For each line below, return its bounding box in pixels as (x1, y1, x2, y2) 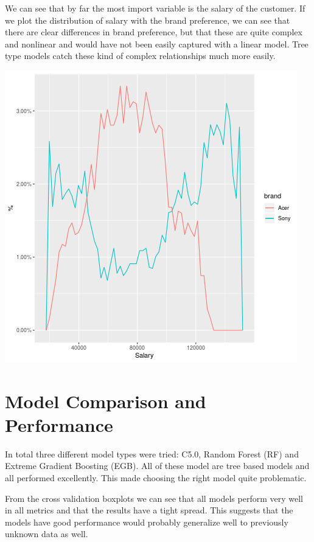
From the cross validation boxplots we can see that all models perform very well (5, 492, 303, 504)
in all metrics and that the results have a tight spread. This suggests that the (5, 504, 293, 516)
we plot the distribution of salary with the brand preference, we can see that (5, 13, 290, 26)
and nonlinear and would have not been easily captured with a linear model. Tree (5, 37, 309, 50)
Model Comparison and (5, 388, 206, 413)
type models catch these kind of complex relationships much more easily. (5, 49, 276, 62)
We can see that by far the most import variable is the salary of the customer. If (5, 2, 305, 14)
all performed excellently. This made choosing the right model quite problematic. (5, 471, 307, 484)
